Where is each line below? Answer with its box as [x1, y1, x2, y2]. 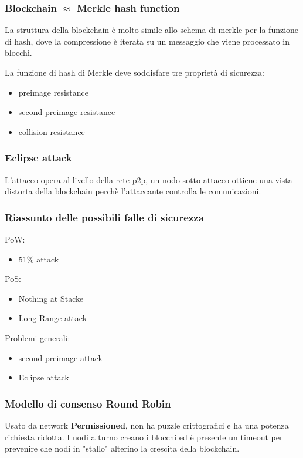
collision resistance [18, 125, 85, 137]
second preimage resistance [18, 106, 115, 118]
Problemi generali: [5, 331, 70, 343]
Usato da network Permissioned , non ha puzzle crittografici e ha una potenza [5, 419, 289, 431]
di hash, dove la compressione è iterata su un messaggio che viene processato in [5, 35, 290, 47]
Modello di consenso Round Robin [5, 396, 171, 410]
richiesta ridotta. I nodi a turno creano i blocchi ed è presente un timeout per [5, 430, 283, 443]
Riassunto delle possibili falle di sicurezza [5, 210, 204, 224]
